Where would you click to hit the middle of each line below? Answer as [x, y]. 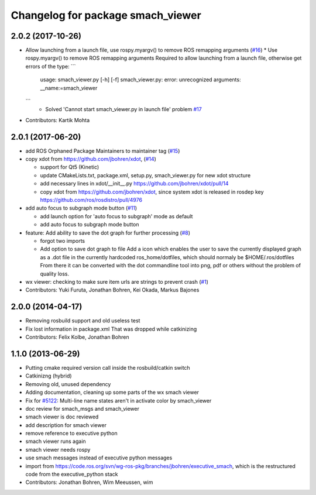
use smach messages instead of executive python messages [99, 458]
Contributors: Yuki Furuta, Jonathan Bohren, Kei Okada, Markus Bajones [112, 290]
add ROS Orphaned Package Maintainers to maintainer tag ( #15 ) [103, 151]
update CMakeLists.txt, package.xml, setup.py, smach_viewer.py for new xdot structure [145, 175]
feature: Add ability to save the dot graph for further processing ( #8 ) [108, 233]
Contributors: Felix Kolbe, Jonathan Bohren [77, 337]
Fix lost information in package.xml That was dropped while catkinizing [111, 329]
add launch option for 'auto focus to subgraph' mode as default [116, 216]
